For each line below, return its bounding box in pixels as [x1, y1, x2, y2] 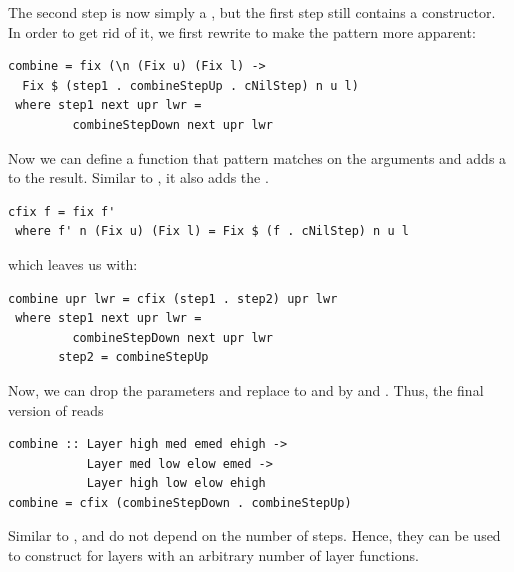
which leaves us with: [8, 253, 138, 274]
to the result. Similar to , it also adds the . [8, 167, 269, 188]
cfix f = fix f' [8, 204, 116, 219]
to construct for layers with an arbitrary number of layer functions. [8, 545, 419, 566]
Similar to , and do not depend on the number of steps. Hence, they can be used [8, 525, 501, 546]
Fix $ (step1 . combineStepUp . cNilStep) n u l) [22, 78, 359, 93]
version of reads [8, 399, 104, 420]
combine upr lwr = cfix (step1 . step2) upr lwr [8, 291, 338, 306]
